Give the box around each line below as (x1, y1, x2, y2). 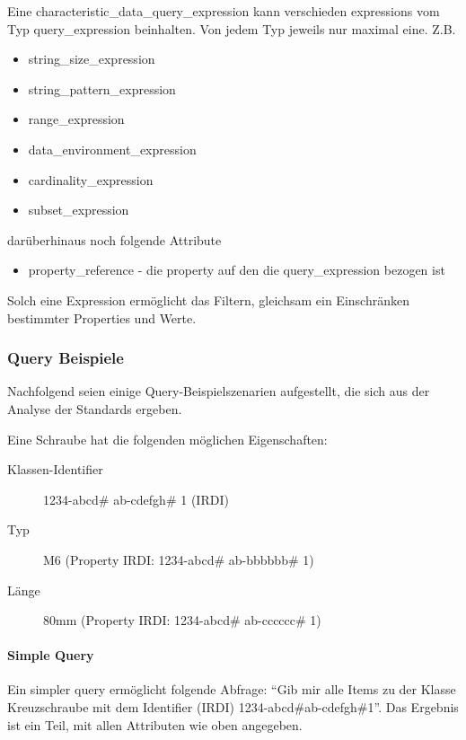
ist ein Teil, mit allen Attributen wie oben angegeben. (7, 715, 303, 734)
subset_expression (28, 200, 129, 219)
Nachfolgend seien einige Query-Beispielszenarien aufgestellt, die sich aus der (7, 382, 430, 401)
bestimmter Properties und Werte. (7, 308, 197, 327)
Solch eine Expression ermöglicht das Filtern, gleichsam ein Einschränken (7, 290, 409, 309)
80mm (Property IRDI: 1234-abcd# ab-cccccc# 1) (43, 611, 321, 630)
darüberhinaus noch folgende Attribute (7, 230, 222, 249)
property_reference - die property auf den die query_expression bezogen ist (28, 260, 445, 279)
